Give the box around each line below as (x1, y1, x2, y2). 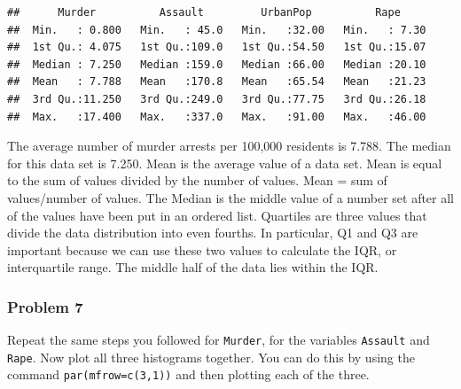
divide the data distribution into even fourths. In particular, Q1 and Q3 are (7, 223, 418, 242)
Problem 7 (7, 295, 83, 317)
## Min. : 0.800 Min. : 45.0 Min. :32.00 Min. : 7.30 (7, 23, 426, 36)
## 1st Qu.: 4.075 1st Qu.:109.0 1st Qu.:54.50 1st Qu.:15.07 (7, 41, 426, 54)
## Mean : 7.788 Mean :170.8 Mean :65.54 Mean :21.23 (7, 75, 426, 89)
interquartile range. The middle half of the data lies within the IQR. (7, 258, 379, 276)
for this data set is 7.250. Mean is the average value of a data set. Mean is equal (7, 153, 442, 172)
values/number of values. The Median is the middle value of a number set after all (7, 188, 455, 206)
